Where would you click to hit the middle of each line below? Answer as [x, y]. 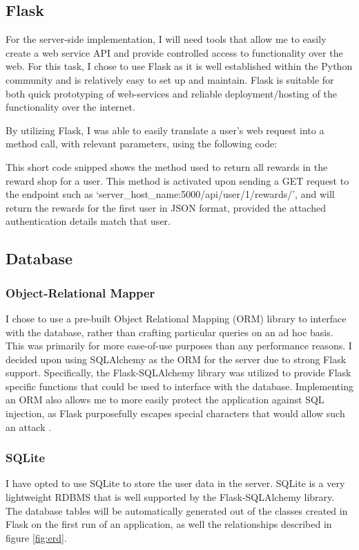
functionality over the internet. [70, 107]
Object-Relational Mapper [80, 292]
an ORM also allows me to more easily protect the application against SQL [165, 400]
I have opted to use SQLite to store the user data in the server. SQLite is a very [175, 483]
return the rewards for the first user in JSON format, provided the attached [166, 207]
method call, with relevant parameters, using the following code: [142, 144]
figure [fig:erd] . [36, 537]
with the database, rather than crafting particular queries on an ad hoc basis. [169, 332]
